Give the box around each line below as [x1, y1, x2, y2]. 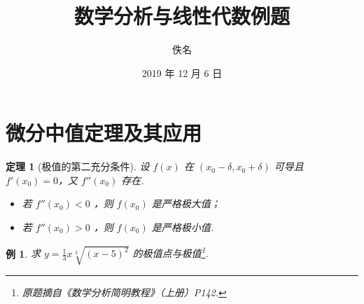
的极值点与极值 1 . [132, 244, 209, 261]
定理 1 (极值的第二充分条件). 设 [6, 159, 150, 174]
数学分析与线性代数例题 [73, 1, 290, 30]
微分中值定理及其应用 [6, 118, 202, 147]
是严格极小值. [151, 220, 214, 235]
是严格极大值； [151, 196, 220, 211]
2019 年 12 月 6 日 [141, 65, 223, 80]
